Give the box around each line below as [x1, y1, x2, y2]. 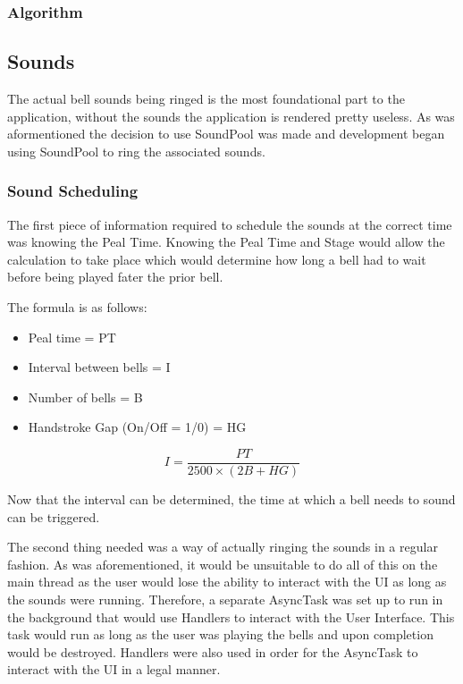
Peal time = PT [28, 327, 116, 346]
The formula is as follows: [7, 298, 147, 317]
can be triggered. [7, 507, 100, 526]
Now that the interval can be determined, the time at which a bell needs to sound [7, 490, 456, 509]
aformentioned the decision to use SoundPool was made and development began [7, 124, 445, 143]
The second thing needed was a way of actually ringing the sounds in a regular [7, 537, 438, 556]
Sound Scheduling [7, 180, 139, 202]
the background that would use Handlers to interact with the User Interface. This [7, 607, 455, 626]
